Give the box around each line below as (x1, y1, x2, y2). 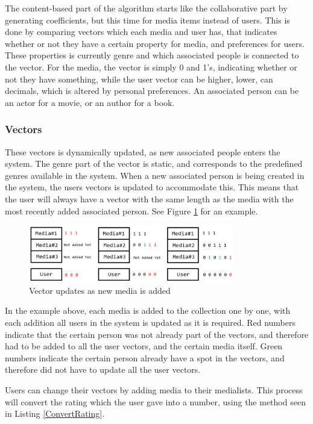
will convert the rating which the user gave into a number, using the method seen (5, 395, 306, 408)
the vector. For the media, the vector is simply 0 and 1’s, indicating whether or (5, 60, 297, 73)
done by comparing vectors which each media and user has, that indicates (5, 25, 277, 38)
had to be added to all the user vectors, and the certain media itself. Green (5, 340, 283, 352)
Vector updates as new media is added (29, 284, 171, 296)
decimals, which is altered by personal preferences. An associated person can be (5, 84, 299, 97)
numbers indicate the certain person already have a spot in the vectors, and (5, 351, 285, 364)
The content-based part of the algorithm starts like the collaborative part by (5, 2, 288, 14)
